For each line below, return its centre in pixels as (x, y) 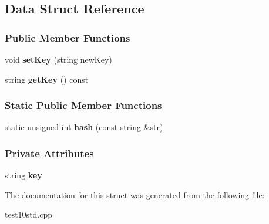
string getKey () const (47, 79)
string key (23, 175)
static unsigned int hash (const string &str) (84, 127)
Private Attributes (49, 153)
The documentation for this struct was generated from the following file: (135, 194)
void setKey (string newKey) (58, 59)
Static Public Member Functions (83, 105)
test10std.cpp (29, 214)
